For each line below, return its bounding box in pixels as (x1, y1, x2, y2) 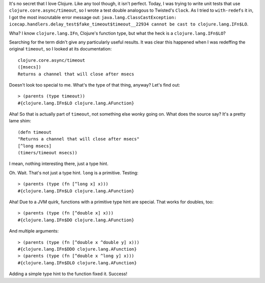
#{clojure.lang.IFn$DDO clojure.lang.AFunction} (18, 246, 137, 252)
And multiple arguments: (9, 228, 59, 234)
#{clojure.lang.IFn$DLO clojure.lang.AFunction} (18, 260, 137, 265)
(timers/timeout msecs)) (18, 150, 78, 156)
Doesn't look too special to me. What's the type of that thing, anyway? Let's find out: (9, 82, 180, 88)
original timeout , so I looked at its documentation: (9, 46, 112, 52)
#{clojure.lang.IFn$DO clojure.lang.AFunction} (18, 217, 134, 223)
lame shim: (9, 118, 31, 124)
